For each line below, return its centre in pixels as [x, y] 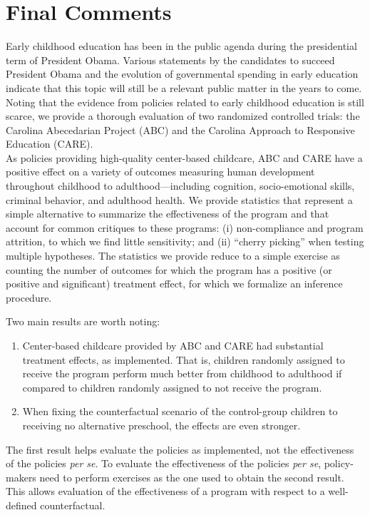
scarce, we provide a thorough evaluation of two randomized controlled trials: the [183, 116]
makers [21, 477]
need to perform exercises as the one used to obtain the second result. [192, 477]
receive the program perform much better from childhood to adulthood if [182, 373]
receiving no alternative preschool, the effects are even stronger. [161, 425]
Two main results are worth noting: [83, 321]
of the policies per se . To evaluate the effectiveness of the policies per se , [164, 463]
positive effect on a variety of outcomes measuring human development [160, 172]
